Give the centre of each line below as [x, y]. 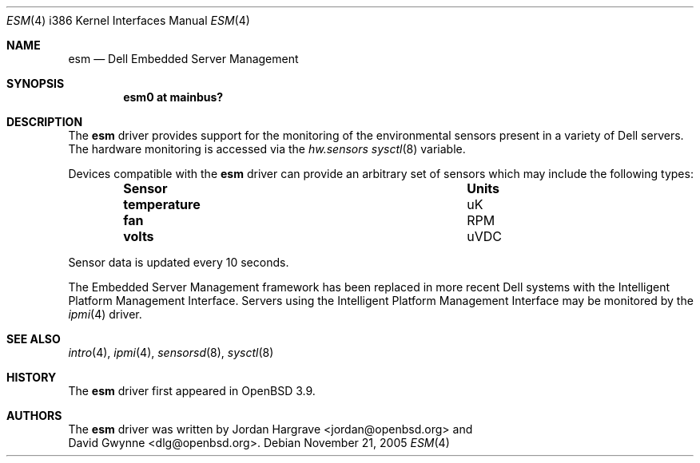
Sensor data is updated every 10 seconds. [179, 262]
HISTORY [32, 377]
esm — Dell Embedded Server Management [183, 59]
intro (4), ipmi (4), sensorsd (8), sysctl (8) [171, 352]
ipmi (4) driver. [105, 314]
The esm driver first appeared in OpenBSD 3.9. [192, 391]
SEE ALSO [34, 339]
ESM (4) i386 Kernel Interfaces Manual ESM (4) [128, 20]
